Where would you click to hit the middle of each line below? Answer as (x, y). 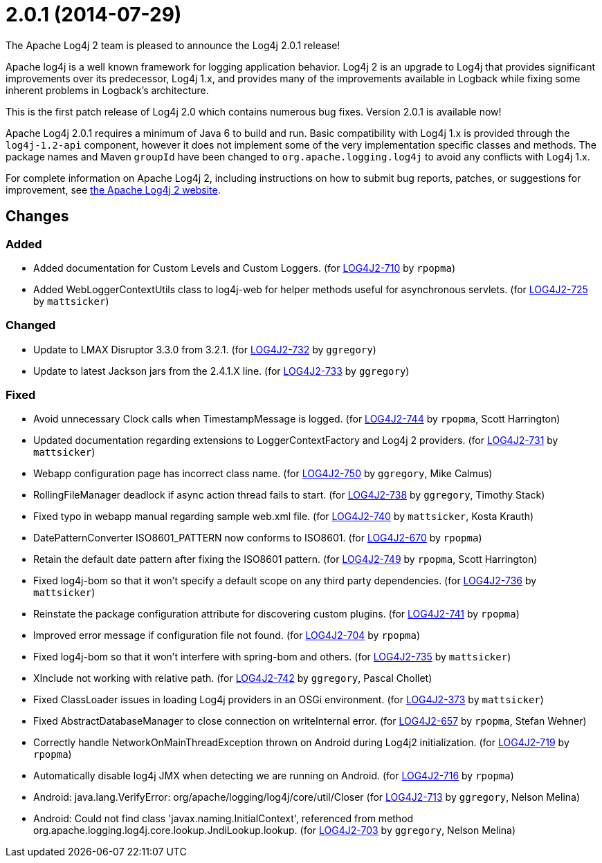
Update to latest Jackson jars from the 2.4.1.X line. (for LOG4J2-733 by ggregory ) (221, 371)
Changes (37, 216)
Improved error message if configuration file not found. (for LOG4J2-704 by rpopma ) (227, 635)
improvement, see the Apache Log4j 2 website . (113, 189)
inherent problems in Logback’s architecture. (107, 90)
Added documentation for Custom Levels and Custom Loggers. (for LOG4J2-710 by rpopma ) (244, 268)
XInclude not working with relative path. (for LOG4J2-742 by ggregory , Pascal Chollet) (233, 678)
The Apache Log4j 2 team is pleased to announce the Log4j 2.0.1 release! (173, 45)
